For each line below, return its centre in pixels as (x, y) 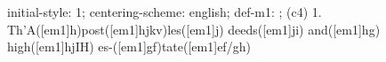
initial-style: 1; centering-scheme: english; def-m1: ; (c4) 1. (165, 12)
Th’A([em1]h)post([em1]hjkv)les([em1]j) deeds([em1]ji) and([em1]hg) (194, 29)
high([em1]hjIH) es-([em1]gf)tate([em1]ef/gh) (129, 46)
